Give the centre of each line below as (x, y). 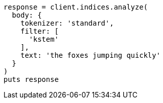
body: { (27, 15)
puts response (31, 79)
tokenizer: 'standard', (67, 23)
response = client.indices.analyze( (76, 7)
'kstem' (44, 39)
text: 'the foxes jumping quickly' (90, 55)
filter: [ (39, 31)
